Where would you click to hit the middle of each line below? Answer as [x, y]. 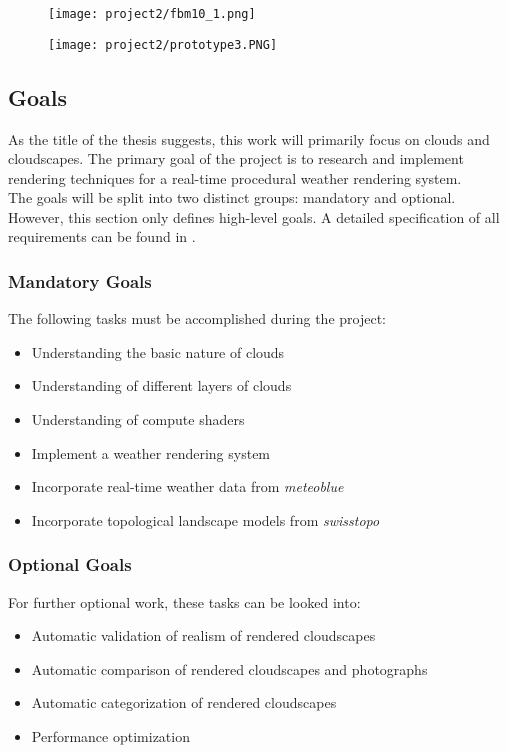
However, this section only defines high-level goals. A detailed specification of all [254, 216]
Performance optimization [110, 736]
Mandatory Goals [80, 281]
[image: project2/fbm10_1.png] [152, 14]
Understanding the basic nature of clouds [158, 351]
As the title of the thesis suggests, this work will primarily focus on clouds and [249, 138]
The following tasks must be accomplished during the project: [197, 318]
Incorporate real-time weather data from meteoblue [187, 486]
